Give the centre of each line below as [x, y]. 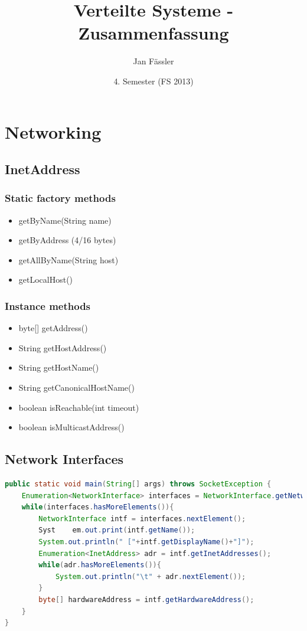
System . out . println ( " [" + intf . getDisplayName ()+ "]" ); [146, 542]
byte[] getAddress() [53, 328]
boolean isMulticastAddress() [71, 427]
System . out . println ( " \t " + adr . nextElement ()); [151, 576]
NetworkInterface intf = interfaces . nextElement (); [142, 519]
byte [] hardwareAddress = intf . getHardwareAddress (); [146, 599]
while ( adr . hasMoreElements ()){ [100, 565]
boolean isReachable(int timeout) [79, 407]
